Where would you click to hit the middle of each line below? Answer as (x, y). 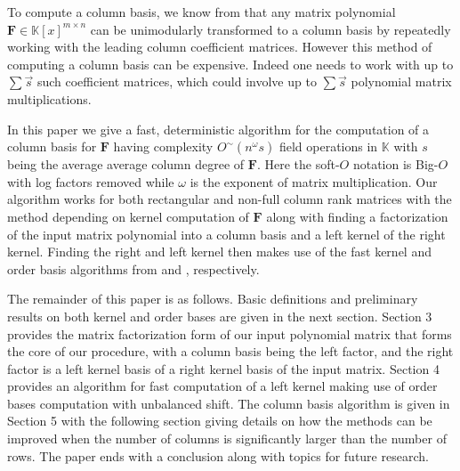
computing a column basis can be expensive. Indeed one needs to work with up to (230, 64)
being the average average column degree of (126, 164)
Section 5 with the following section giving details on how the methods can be (220, 421)
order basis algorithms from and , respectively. (133, 268)
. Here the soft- (298, 164)
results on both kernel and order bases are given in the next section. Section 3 (220, 316)
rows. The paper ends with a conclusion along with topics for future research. (218, 455)
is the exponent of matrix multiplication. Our (314, 181)
